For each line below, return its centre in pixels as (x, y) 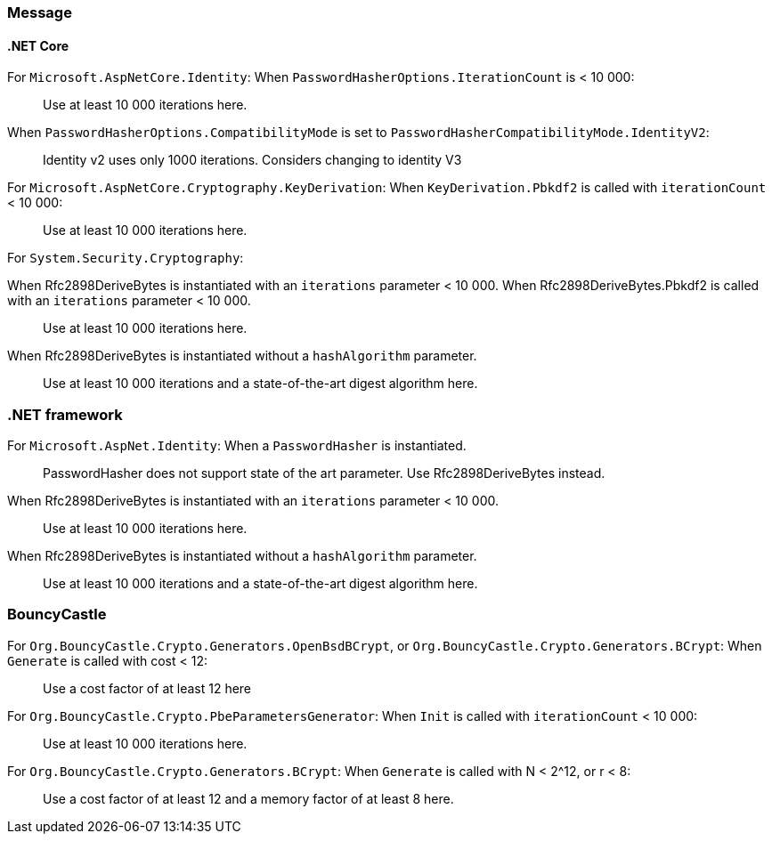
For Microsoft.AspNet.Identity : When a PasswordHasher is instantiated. (237, 445)
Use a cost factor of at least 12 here (147, 688)
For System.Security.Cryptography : (126, 258)
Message (40, 12)
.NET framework (65, 414)
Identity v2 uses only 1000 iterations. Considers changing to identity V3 (252, 160)
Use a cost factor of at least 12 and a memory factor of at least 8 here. (248, 798)
